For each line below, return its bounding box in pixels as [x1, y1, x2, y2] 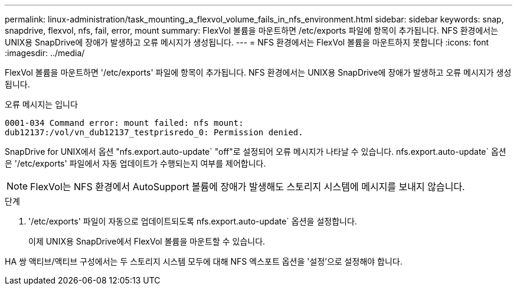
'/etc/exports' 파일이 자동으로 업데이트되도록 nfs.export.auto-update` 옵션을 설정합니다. [28, 216, 357, 226]
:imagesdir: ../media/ [5, 48, 85, 58]
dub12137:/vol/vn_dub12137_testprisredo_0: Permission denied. [5, 128, 303, 137]
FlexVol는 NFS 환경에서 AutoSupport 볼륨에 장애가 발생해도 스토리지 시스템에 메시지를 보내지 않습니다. [30, 181, 465, 193]
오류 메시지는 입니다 [5, 99, 78, 109]
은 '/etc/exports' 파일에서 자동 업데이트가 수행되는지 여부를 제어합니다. [5, 158, 266, 168]
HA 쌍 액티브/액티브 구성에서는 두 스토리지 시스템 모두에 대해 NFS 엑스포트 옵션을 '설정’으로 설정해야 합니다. [5, 256, 403, 266]
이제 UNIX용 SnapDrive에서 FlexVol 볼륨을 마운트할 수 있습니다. [28, 236, 266, 246]
